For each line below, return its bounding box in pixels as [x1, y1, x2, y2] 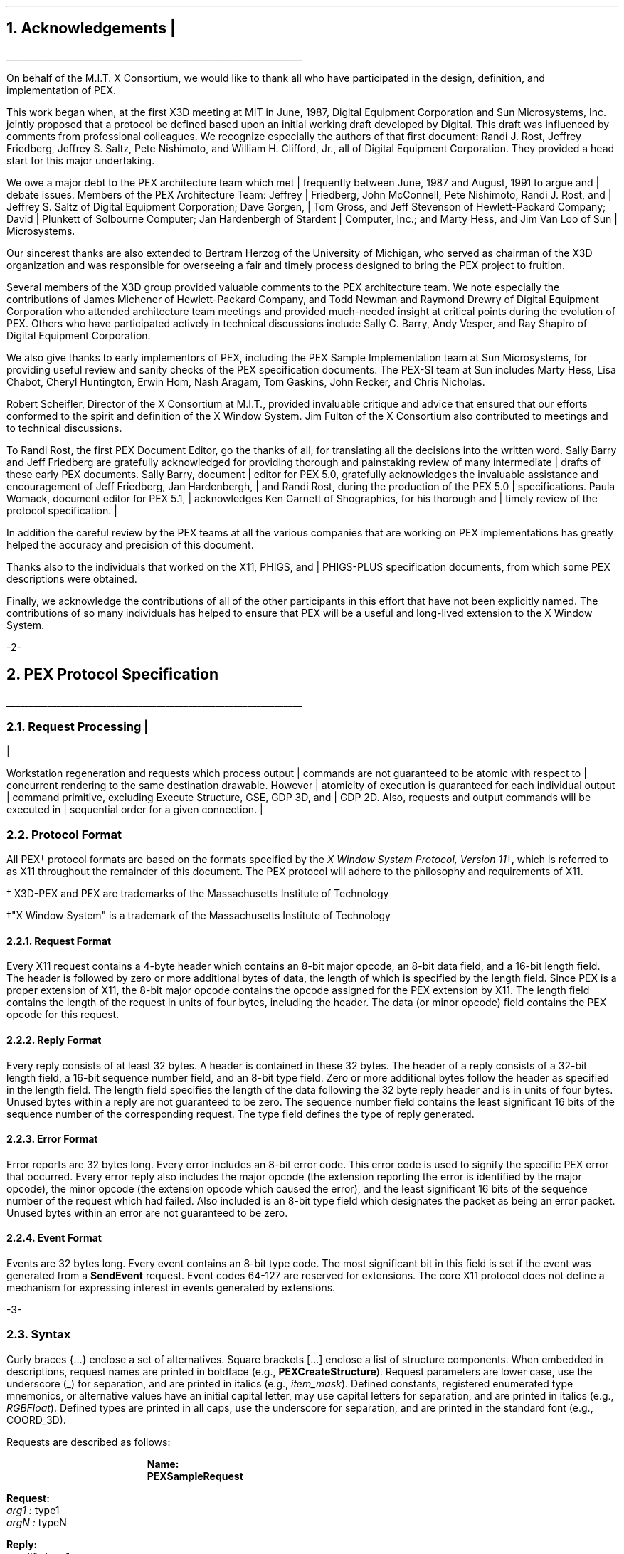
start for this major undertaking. [6, 154, 155, 166]
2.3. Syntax [6, 1327, 71, 1342]
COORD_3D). [6, 1413, 66, 1426]
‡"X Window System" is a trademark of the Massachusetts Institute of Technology [6, 909, 391, 922]
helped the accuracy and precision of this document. [6, 538, 254, 551]
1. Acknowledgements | [6, 19, 176, 38]
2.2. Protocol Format [6, 827, 122, 842]
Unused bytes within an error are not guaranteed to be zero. [6, 1206, 288, 1219]
